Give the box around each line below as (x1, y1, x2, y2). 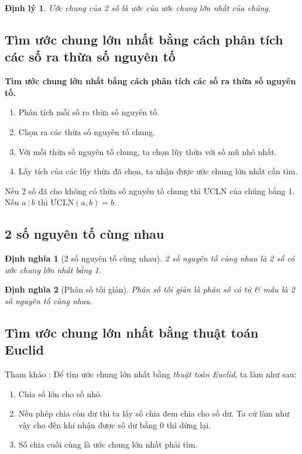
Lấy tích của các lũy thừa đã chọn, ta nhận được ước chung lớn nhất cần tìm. (18, 165, 298, 177)
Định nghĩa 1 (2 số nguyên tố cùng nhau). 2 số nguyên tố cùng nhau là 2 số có (5, 252, 295, 264)
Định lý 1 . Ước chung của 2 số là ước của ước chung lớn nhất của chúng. (5, 2, 271, 13)
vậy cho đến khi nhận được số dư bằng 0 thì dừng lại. (18, 418, 211, 431)
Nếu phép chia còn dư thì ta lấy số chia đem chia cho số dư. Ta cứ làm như (18, 407, 289, 419)
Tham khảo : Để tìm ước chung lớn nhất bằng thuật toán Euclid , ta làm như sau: (5, 368, 297, 380)
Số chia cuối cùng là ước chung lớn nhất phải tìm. (18, 438, 198, 450)
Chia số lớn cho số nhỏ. (18, 387, 102, 400)
